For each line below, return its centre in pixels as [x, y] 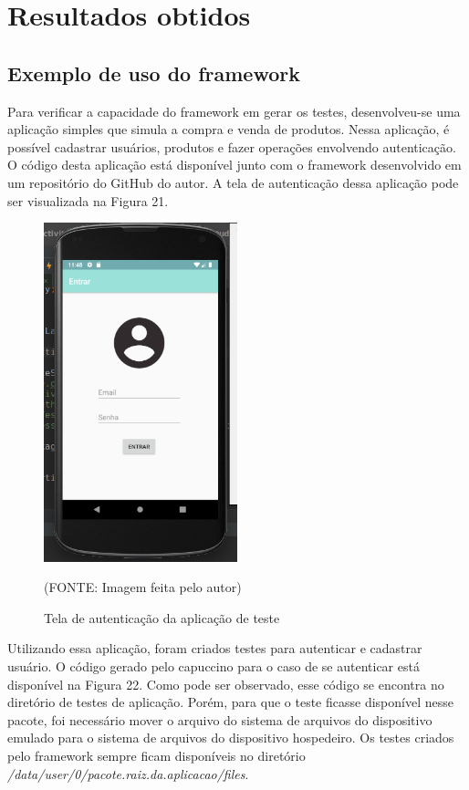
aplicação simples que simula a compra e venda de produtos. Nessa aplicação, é [229, 129]
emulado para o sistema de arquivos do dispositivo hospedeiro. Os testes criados [231, 738]
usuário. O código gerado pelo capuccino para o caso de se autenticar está [214, 665]
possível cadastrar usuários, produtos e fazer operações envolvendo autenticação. [232, 146]
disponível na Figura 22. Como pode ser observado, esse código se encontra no [226, 684]
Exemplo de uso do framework [154, 73]
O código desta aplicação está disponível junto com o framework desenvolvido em [234, 165]
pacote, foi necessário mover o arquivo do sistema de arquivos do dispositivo [220, 719]
